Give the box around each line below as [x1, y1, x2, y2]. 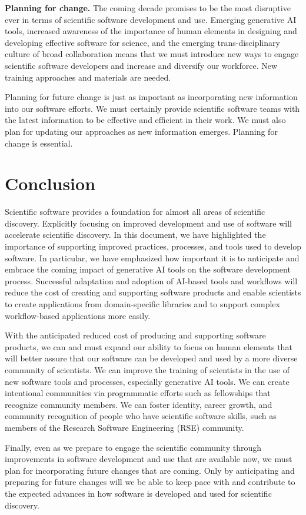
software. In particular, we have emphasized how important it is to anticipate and [5, 251, 300, 264]
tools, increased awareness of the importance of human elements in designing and [5, 25, 297, 37]
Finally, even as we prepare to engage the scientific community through [5, 441, 262, 453]
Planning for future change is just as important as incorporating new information [5, 91, 298, 103]
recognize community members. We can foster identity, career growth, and [5, 398, 272, 410]
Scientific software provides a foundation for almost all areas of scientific [5, 205, 265, 218]
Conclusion [5, 171, 96, 195]
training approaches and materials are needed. [5, 71, 171, 83]
